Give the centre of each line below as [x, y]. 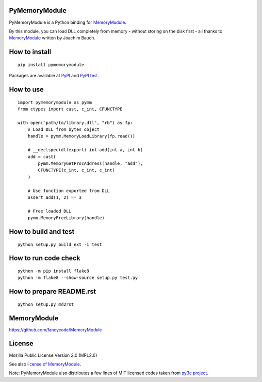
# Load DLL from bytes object [63, 130]
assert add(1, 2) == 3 [55, 197]
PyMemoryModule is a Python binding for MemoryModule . [67, 22]
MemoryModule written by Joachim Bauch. [52, 38]
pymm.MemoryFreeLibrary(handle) [66, 218]
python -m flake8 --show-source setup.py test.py [78, 278]
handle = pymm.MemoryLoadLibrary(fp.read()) [81, 136]
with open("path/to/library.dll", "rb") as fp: [75, 122]
